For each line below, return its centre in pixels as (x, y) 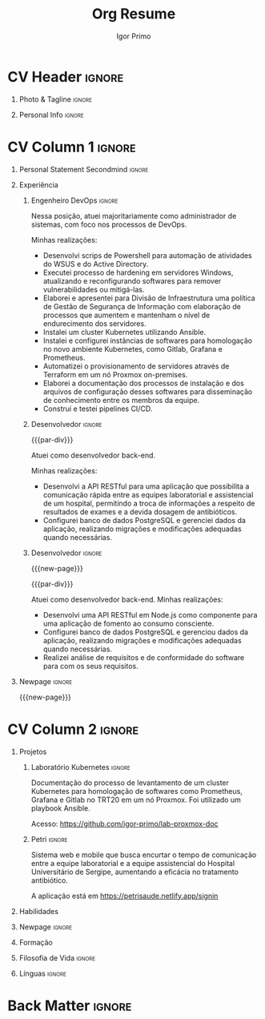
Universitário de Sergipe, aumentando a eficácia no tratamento (135, 872)
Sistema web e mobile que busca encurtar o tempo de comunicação (144, 855)
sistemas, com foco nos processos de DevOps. (109, 224)
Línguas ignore (43, 973)
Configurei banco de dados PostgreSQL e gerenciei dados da (144, 520)
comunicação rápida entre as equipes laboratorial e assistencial (148, 494)
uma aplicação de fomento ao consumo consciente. (128, 623)
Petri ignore (49, 839)
